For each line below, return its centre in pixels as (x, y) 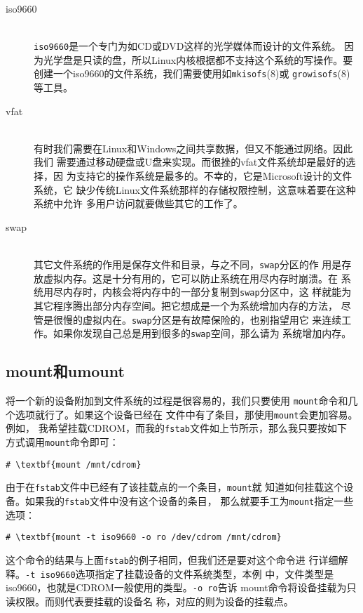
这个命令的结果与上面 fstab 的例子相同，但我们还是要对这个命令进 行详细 (172, 559)
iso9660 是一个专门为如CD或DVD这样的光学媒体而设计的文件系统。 (187, 46)
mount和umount (65, 371)
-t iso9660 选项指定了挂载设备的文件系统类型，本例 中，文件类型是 (180, 573)
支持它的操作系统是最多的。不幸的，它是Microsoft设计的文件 (214, 176)
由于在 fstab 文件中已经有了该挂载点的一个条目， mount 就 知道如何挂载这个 (175, 487)
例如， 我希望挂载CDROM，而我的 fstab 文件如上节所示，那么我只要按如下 (176, 428)
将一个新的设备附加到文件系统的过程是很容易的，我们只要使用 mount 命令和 (177, 401)
